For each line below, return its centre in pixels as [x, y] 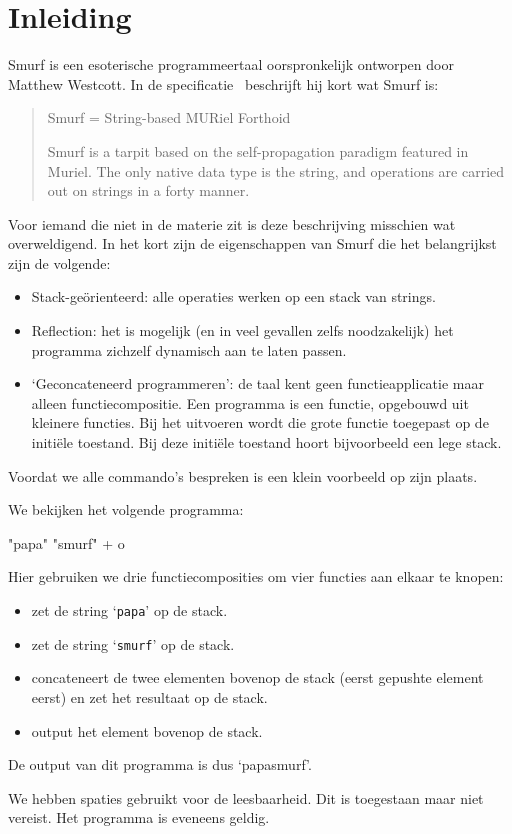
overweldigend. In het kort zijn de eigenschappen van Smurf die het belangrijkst [252, 243]
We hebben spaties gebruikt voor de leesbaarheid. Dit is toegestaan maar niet [246, 797]
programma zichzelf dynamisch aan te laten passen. [189, 349]
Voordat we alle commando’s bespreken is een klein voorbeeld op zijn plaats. [243, 475]
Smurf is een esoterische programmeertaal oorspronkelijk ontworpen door [231, 64]
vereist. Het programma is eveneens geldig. [139, 817]
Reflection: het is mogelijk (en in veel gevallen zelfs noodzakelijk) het [242, 330]
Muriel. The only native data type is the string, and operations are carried [276, 170]
